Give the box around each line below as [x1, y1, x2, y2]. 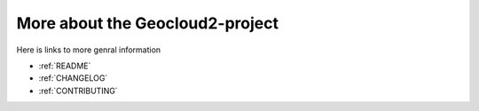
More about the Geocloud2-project [16, 13, 279, 33]
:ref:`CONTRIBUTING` [38, 85, 119, 96]
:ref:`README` [38, 60, 91, 71]
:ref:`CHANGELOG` [38, 73, 108, 83]
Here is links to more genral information [16, 44, 161, 55]
